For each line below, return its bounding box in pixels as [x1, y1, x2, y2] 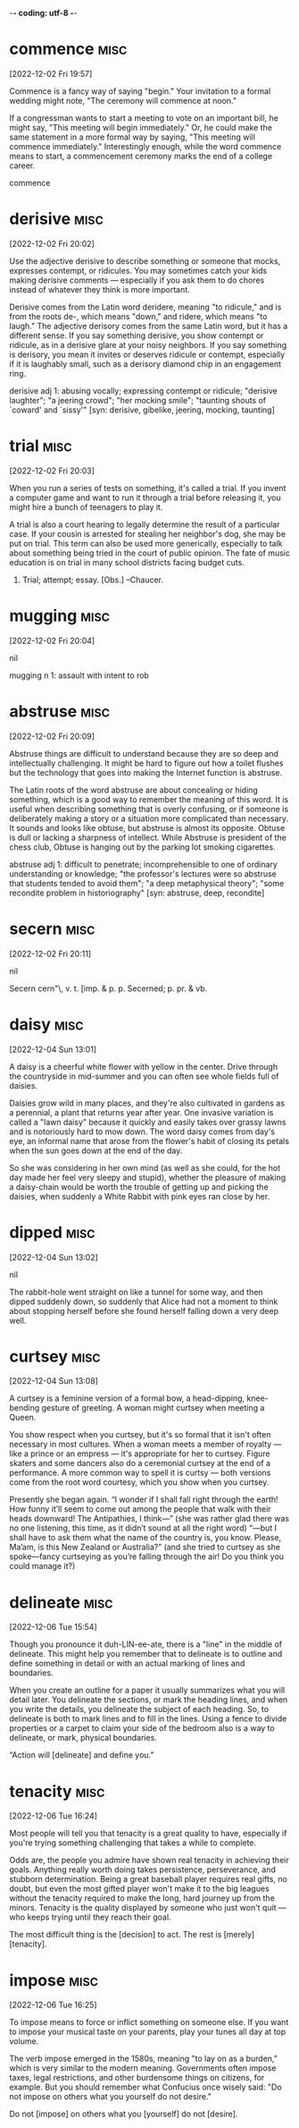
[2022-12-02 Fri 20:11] [9, 948, 92, 959]
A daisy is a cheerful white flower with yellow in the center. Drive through [9, 1061, 278, 1072]
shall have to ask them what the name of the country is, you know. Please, [9, 1532, 282, 1543]
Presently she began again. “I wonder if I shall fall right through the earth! [9, 1494, 278, 1505]
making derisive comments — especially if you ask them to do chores [9, 275, 265, 285]
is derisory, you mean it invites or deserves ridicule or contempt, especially [9, 349, 286, 360]
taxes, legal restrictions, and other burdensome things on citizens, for [9, 2073, 265, 2083]
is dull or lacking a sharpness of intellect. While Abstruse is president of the [9, 832, 287, 843]
